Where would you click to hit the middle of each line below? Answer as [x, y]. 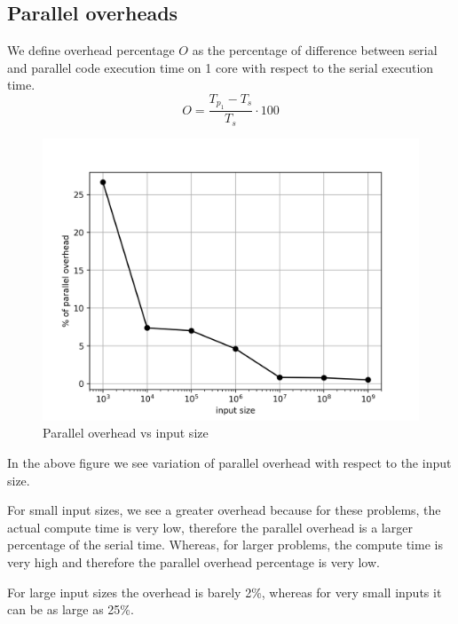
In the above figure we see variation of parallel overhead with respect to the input [229, 463]
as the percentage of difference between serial [315, 50]
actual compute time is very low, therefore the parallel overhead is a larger [210, 527]
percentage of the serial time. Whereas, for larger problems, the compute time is [225, 545]
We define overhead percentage [91, 50]
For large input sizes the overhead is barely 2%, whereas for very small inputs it [225, 592]
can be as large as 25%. [71, 609]
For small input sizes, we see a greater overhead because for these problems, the [224, 510]
